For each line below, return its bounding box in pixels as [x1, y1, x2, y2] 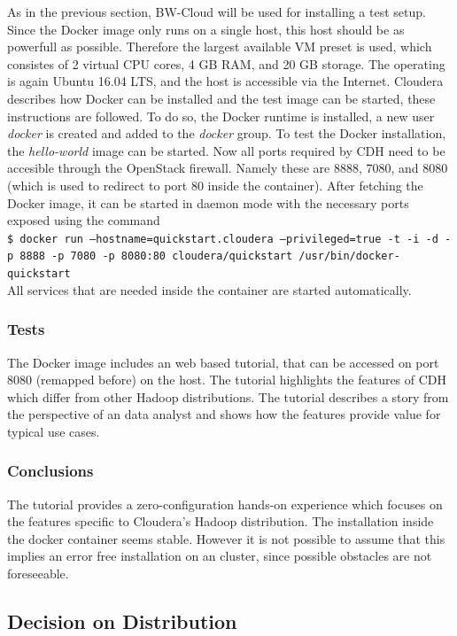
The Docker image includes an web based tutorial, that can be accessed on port [7, 353, 439, 371]
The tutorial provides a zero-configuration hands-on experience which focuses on [7, 494, 443, 513]
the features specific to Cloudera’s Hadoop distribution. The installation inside [7, 512, 434, 531]
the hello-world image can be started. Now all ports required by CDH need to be [7, 141, 445, 159]
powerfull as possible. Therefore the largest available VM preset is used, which [7, 37, 432, 56]
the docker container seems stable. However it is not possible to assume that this [7, 529, 445, 547]
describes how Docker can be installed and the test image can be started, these [7, 89, 436, 107]
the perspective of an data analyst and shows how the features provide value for [7, 405, 441, 423]
